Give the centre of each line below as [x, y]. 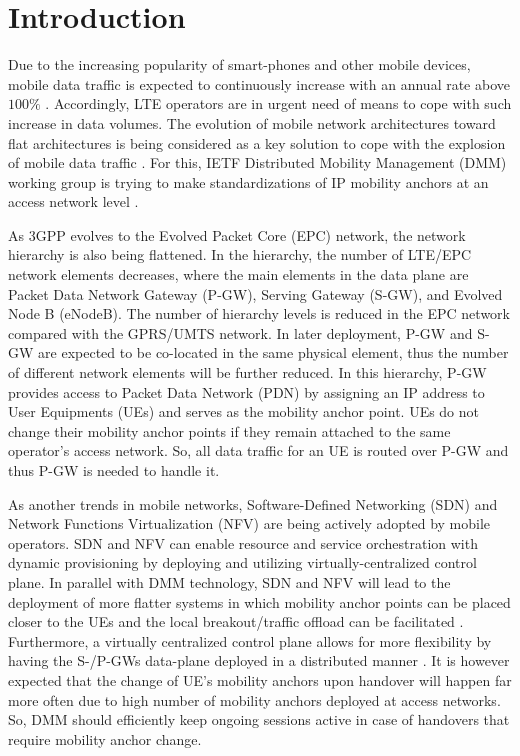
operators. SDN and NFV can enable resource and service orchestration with [243, 542]
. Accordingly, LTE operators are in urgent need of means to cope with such [278, 103]
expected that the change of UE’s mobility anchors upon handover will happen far [260, 679]
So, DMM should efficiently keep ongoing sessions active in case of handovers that [259, 719]
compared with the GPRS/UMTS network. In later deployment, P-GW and [240, 332]
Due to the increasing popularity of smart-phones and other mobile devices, [239, 64]
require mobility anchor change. [105, 738]
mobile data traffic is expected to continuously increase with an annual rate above [259, 83]
